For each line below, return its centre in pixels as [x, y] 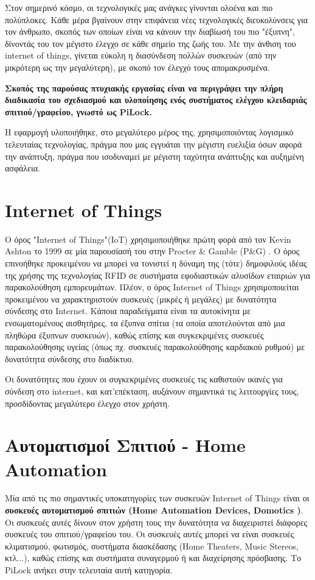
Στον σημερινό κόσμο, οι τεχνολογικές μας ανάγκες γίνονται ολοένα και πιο [139, 7]
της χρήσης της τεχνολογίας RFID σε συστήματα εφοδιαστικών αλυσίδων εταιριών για [158, 275]
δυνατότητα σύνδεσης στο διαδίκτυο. [70, 358]
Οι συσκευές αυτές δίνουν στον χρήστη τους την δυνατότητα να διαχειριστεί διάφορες [156, 522]
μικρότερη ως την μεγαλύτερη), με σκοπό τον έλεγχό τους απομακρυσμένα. [137, 67]
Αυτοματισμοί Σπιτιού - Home [125, 445]
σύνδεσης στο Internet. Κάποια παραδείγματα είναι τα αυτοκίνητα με [128, 311]
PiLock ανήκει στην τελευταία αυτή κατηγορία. [89, 570]
